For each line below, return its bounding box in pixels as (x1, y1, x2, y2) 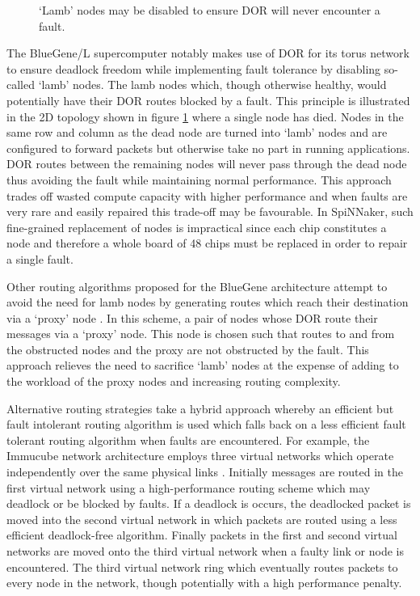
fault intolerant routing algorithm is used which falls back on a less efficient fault (6, 416, 406, 433)
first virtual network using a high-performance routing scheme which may (6, 479, 371, 496)
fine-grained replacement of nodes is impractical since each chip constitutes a (6, 218, 387, 235)
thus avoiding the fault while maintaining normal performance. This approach (6, 171, 392, 188)
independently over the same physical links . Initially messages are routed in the (6, 463, 403, 480)
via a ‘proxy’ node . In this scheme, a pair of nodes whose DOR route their (6, 309, 378, 326)
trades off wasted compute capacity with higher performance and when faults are (6, 187, 408, 204)
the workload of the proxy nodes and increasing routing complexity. (6, 373, 341, 390)
